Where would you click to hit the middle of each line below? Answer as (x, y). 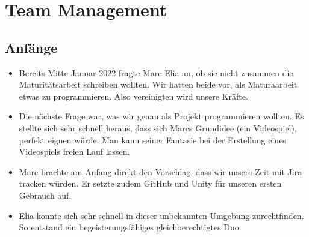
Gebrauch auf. (45, 195)
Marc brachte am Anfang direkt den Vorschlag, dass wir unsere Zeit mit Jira (161, 171)
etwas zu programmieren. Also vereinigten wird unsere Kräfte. (133, 96)
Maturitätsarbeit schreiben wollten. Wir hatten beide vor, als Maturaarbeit (158, 84)
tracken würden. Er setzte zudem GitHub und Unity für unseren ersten (150, 183)
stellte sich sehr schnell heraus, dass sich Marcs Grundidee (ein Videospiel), (158, 127)
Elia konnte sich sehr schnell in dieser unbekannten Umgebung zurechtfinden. (161, 215)
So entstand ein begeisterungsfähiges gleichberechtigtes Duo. (130, 227)
